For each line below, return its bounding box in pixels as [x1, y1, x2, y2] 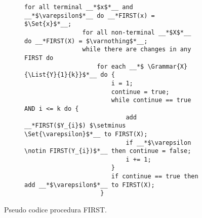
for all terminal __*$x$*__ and [24, 4, 133, 11]
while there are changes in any [82, 46, 191, 53]
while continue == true [111, 97, 191, 104]
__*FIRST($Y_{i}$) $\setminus [24, 122, 126, 130]
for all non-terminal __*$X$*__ [82, 28, 191, 36]
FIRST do [24, 54, 54, 61]
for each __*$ [97, 63, 144, 70]
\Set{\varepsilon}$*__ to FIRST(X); [24, 130, 148, 138]
